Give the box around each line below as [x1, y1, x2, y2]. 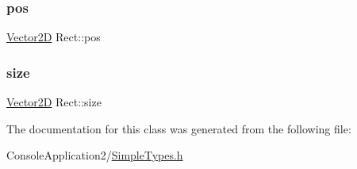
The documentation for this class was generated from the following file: [6, 120, 351, 136]
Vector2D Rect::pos [6, 29, 101, 45]
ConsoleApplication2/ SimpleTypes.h [6, 147, 183, 163]
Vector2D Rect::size [6, 94, 102, 110]
